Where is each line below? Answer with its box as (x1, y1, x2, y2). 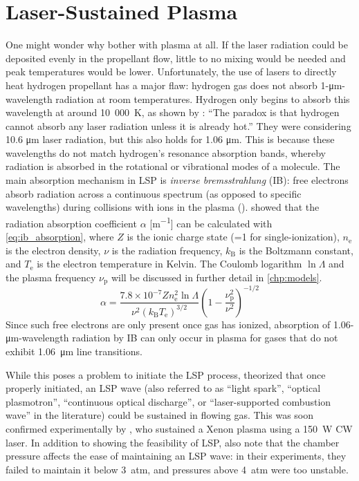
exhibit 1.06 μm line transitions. (6, 344, 142, 359)
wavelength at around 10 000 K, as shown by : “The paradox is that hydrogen (6, 105, 340, 120)
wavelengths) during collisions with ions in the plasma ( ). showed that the (6, 200, 320, 214)
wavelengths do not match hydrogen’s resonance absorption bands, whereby (6, 145, 326, 160)
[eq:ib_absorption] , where (6, 229, 114, 244)
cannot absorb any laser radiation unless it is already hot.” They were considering (6, 118, 351, 133)
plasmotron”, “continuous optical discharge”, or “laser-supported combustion (6, 394, 331, 408)
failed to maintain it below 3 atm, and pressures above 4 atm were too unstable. (6, 462, 349, 476)
